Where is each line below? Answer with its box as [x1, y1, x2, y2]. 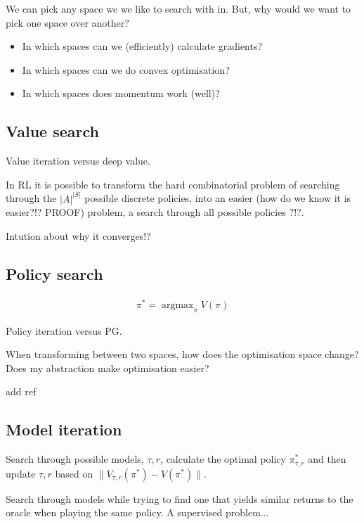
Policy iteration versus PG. [6, 323, 122, 338]
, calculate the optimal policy [160, 452, 286, 466]
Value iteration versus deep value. [6, 153, 150, 168]
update [6, 466, 36, 480]
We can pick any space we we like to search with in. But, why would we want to [6, 1, 351, 15]
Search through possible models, [6, 452, 144, 466]
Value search [6, 120, 99, 142]
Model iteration [6, 418, 122, 440]
